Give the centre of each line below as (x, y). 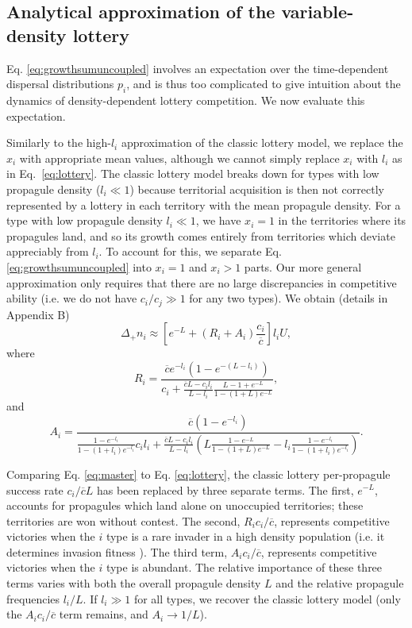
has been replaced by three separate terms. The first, (225, 489)
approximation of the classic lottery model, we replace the (262, 143)
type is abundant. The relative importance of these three (244, 567)
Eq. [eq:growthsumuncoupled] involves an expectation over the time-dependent (198, 68)
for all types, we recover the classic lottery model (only (267, 598)
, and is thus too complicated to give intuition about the (264, 84)
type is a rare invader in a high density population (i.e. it (245, 536)
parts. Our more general (303, 266)
